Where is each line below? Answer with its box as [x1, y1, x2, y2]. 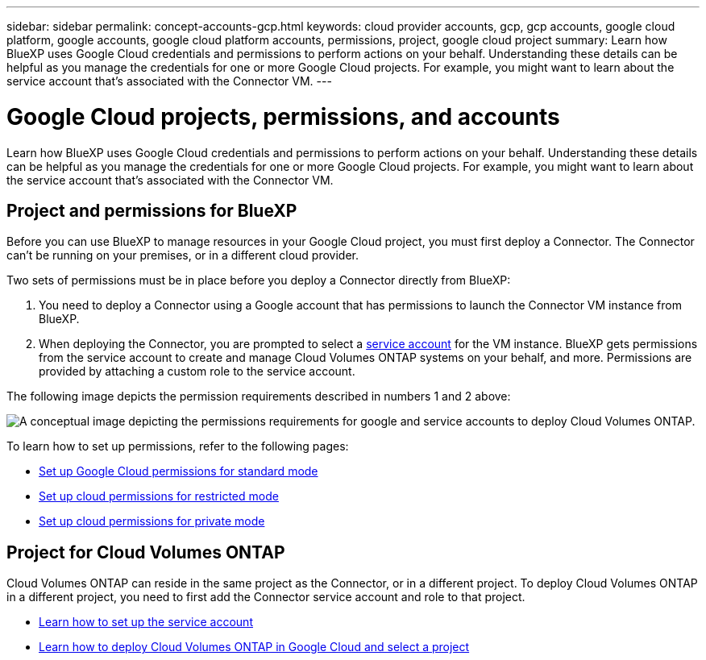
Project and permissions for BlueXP [6, 200, 297, 221]
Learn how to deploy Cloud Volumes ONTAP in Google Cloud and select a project [39, 640, 470, 654]
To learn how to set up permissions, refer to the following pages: [6, 439, 349, 454]
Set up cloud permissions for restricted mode [39, 489, 279, 504]
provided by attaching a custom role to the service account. [39, 364, 355, 379]
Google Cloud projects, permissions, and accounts [6, 102, 560, 131]
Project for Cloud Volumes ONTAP [6, 542, 285, 562]
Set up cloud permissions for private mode [39, 514, 265, 529]
